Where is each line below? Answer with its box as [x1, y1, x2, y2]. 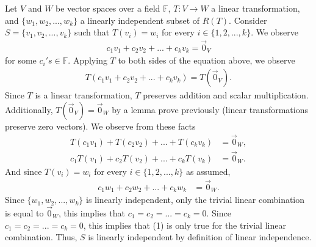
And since [5, 164, 42, 177]
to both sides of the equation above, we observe [118, 54, 295, 67]
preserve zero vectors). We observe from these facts [5, 119, 196, 132]
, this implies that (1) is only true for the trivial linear [83, 218, 286, 231]
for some [5, 54, 37, 67]
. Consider [229, 13, 267, 26]
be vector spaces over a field [56, 2, 160, 14]
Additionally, [5, 103, 53, 116]
